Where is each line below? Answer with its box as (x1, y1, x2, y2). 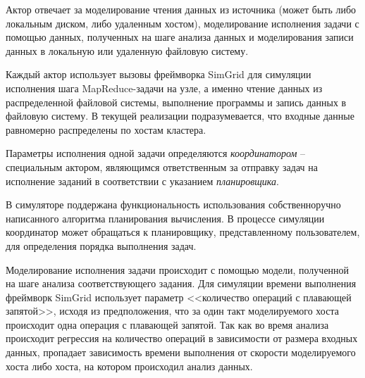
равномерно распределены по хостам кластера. (6, 122, 206, 137)
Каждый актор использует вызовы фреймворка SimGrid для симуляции (6, 67, 311, 82)
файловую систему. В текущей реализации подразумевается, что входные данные (6, 108, 354, 123)
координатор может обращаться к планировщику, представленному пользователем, (6, 225, 360, 239)
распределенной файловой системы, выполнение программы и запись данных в (6, 94, 347, 109)
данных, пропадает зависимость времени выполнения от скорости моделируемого (6, 345, 356, 360)
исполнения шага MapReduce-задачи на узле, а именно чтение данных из (6, 80, 323, 95)
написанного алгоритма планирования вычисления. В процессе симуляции (6, 210, 325, 225)
